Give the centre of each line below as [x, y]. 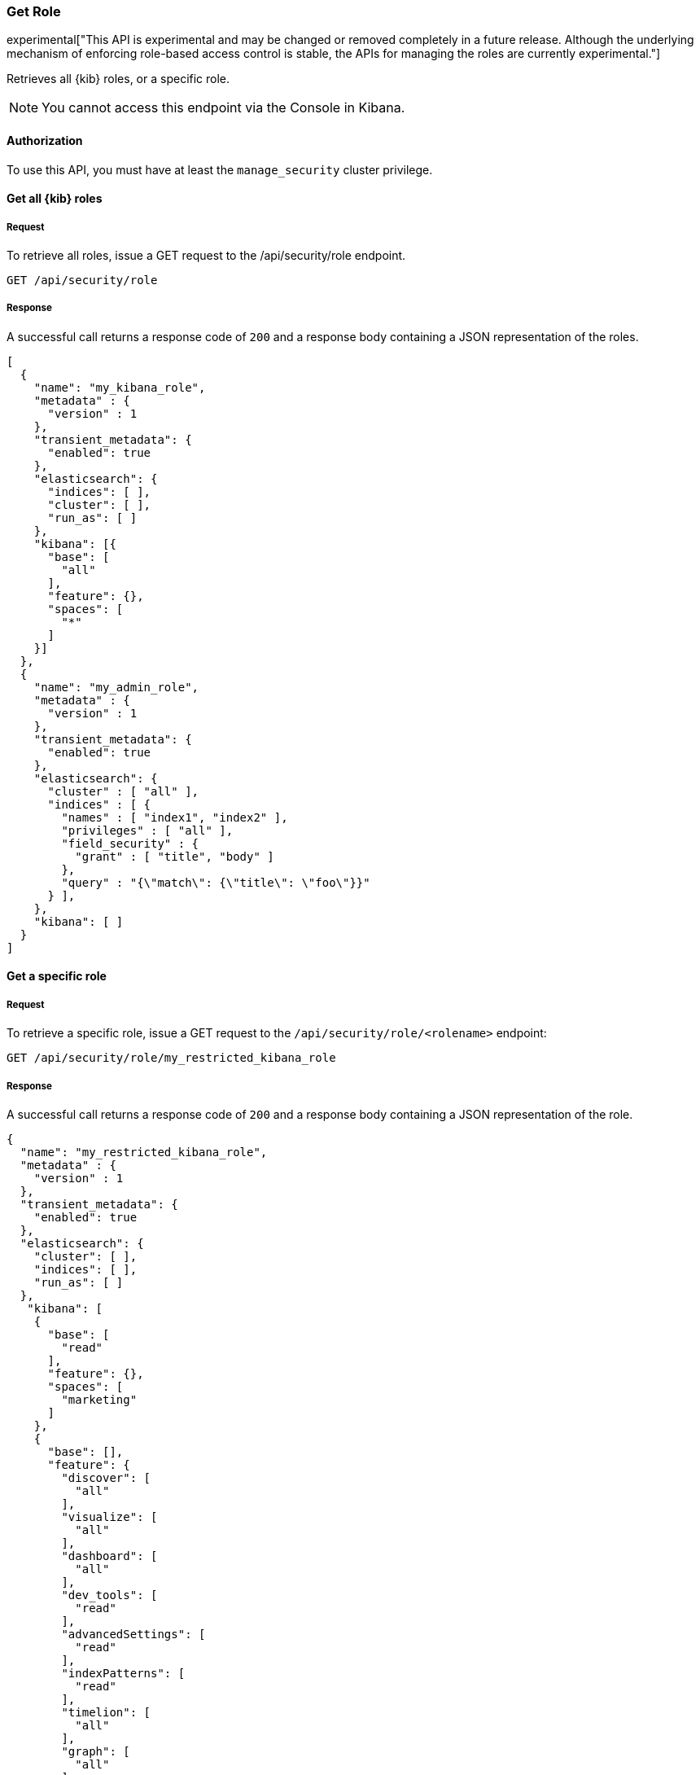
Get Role [34, 11]
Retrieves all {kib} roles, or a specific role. [118, 79]
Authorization [45, 140]
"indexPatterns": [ [123, 1673]
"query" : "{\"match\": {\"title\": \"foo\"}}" [216, 882]
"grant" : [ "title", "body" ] [175, 856]
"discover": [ [106, 1477]
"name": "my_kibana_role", [120, 387]
